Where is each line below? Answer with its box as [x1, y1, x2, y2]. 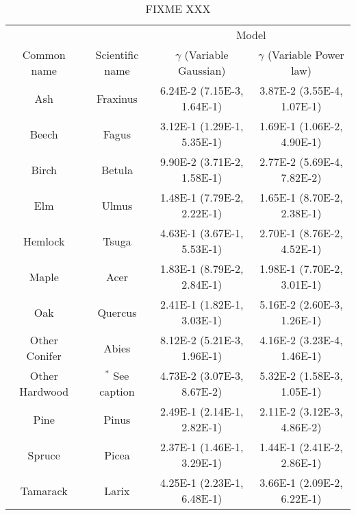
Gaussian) [177, 62, 226, 78]
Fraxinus [96, 90, 138, 106]
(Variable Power [267, 47, 344, 62]
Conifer [26, 348, 62, 363]
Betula [101, 161, 133, 178]
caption [99, 383, 135, 399]
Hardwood [19, 383, 69, 399]
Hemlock [23, 232, 65, 249]
